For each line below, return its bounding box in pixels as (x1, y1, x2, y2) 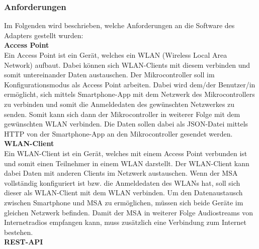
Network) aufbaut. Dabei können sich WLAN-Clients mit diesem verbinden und (4, 59, 250, 70)
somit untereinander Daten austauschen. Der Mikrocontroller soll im (4, 69, 215, 80)
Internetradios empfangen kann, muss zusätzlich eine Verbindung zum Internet (4, 217, 246, 227)
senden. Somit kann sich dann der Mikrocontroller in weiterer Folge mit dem (4, 108, 240, 119)
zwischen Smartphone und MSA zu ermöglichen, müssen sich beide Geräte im (4, 197, 243, 207)
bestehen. (4, 226, 33, 237)
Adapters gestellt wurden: (4, 30, 83, 40)
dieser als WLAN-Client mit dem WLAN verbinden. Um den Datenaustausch (4, 187, 243, 198)
